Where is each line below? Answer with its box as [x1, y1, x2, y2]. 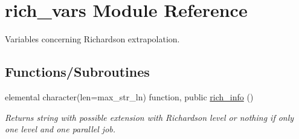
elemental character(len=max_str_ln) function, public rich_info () [5, 90, 254, 103]
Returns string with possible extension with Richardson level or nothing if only [5, 111, 294, 123]
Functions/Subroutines [5, 62, 150, 81]
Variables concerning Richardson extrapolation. [5, 33, 180, 45]
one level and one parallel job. [5, 123, 116, 135]
